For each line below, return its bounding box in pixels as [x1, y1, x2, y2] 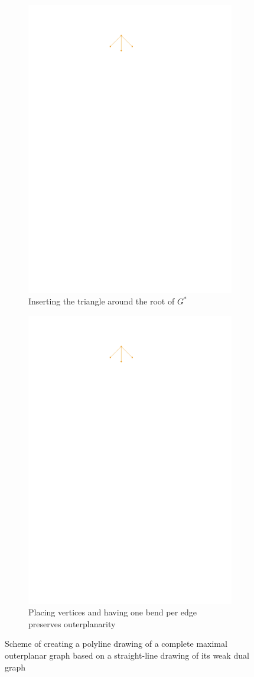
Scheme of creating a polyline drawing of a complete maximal [5, 637, 227, 650]
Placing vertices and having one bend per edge [28, 606, 197, 618]
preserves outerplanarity [28, 617, 116, 630]
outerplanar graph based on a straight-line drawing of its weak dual [5, 649, 249, 662]
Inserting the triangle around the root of [28, 295, 175, 307]
